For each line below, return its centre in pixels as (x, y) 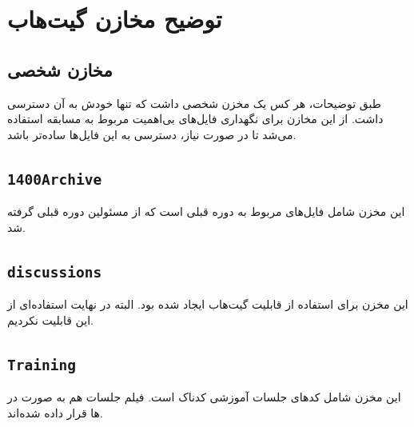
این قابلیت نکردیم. (50, 319)
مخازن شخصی (60, 69)
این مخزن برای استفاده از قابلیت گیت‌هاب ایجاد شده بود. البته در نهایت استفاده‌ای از (208, 304)
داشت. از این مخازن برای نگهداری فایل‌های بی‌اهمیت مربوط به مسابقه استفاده (195, 119)
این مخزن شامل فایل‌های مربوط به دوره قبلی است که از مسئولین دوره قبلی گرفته (206, 212)
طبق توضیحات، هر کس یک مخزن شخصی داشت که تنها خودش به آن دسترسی (194, 103)
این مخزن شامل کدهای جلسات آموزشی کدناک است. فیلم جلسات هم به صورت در (204, 397)
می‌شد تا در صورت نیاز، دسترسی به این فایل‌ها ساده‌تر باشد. (152, 134)
